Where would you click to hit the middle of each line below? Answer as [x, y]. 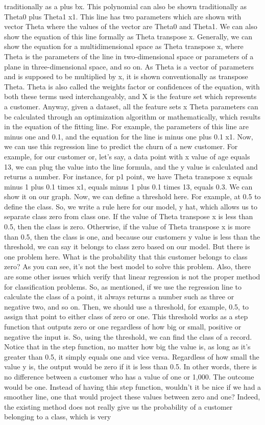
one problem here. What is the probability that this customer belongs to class [126, 256]
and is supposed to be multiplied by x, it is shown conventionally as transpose [126, 76]
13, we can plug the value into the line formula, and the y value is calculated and [131, 166]
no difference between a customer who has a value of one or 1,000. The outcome [129, 376]
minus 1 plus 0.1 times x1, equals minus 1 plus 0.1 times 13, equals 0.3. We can [128, 186]
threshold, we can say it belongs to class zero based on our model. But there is [127, 246]
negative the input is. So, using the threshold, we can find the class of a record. [128, 336]
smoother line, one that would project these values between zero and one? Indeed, [132, 397]
